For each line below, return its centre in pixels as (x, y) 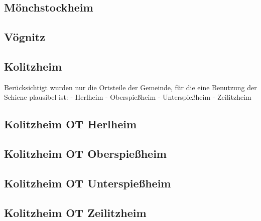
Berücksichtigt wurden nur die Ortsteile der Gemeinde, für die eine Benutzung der (130, 87)
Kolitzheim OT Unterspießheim (88, 183)
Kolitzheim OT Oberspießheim (85, 154)
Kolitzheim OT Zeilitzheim (75, 212)
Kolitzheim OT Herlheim (71, 124)
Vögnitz (25, 37)
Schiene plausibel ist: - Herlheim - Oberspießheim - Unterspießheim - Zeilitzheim (128, 97)
